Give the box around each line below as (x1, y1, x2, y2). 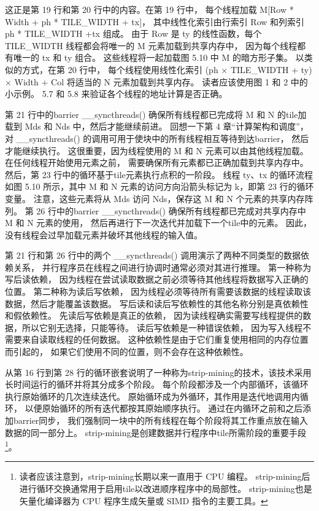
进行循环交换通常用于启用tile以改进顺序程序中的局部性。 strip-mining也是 (19, 482, 312, 495)
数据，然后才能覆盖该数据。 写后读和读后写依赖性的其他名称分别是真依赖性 (5, 297, 309, 310)
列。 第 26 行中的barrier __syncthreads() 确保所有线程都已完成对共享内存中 (5, 204, 306, 217)
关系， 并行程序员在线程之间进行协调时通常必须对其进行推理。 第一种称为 (13, 260, 312, 273)
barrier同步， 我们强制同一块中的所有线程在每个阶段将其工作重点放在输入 (13, 414, 309, 426)
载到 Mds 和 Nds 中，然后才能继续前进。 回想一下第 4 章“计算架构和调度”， (5, 120, 309, 133)
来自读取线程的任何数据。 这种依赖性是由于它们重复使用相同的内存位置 (21, 333, 309, 346)
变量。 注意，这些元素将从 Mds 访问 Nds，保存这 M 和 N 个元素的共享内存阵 (5, 192, 313, 205)
